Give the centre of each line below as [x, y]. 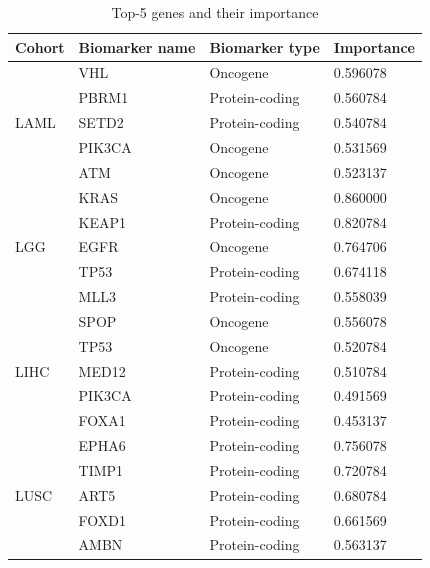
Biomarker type [264, 46]
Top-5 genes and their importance [215, 12]
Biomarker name [137, 46]
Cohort [40, 46]
